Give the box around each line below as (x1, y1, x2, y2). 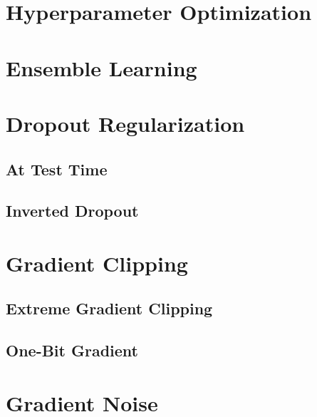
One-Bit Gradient (6, 339, 138, 361)
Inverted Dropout (6, 200, 139, 222)
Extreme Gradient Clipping (6, 297, 213, 319)
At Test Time (6, 158, 108, 180)
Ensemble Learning (6, 53, 197, 82)
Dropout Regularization (6, 108, 245, 138)
